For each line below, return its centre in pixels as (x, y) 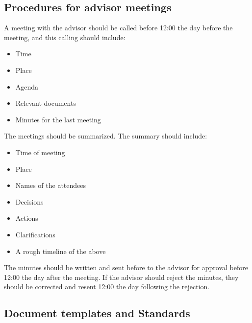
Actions (27, 218)
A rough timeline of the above (61, 251)
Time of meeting (40, 152)
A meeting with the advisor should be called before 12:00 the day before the (118, 28)
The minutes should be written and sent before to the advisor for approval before (126, 267)
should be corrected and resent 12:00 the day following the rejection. (107, 287)
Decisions (29, 201)
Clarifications (35, 234)
